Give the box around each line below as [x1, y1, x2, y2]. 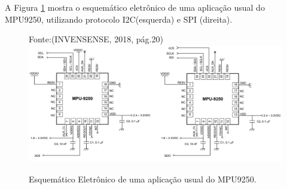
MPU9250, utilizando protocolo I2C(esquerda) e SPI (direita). [5, 13, 233, 25]
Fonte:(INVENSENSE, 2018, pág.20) [29, 33, 163, 45]
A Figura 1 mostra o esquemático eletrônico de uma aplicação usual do [5, 1, 265, 13]
